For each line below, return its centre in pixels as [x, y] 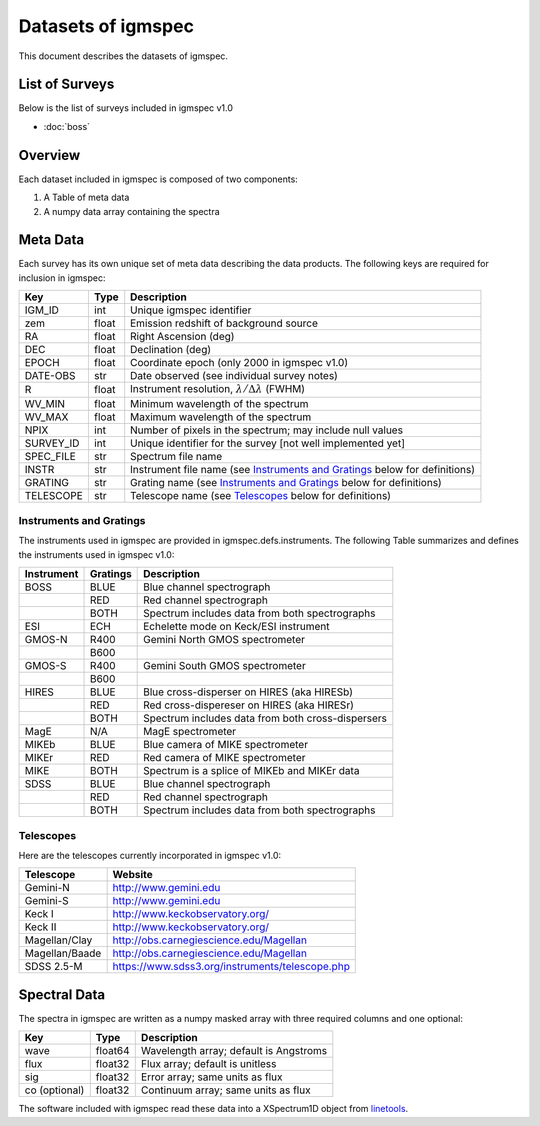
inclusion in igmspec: [62, 277]
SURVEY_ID [52, 443]
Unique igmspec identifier [191, 310]
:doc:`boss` [66, 126]
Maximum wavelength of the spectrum [221, 417]
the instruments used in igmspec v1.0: [96, 554]
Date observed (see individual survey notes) [234, 376]
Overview [49, 155]
